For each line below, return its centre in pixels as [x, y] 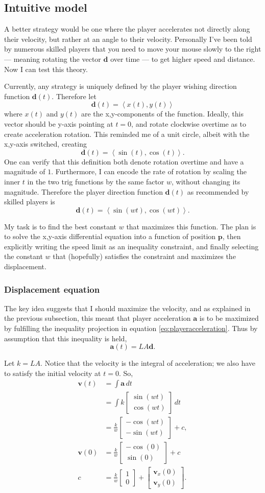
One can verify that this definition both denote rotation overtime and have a [124, 161]
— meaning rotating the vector [53, 58]
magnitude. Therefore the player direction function [83, 191]
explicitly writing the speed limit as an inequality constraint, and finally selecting [131, 246]
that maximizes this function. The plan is [191, 226]
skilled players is [30, 202]
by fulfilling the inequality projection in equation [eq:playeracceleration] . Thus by [131, 328]
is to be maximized [229, 318]
